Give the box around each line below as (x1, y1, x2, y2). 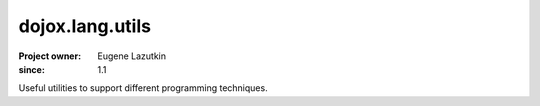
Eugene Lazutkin (97, 50, 167, 62)
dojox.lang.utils (18, 15, 152, 37)
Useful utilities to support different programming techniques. (18, 82, 269, 94)
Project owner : (18, 50, 82, 62)
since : (18, 63, 45, 75)
